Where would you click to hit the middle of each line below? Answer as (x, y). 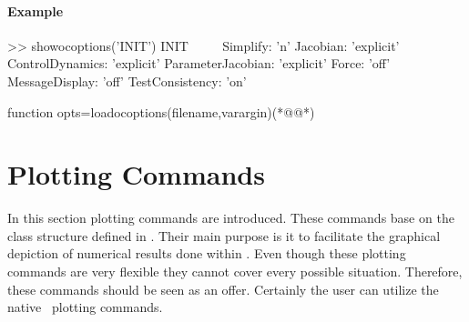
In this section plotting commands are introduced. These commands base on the (231, 218)
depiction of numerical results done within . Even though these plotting (207, 253)
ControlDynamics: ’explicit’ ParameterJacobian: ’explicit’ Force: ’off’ (199, 63)
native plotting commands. (85, 307)
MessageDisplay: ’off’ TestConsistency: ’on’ (127, 80)
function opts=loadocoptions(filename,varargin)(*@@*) (161, 111)
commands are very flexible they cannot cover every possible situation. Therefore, (235, 272)
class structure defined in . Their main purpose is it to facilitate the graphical (224, 235)
